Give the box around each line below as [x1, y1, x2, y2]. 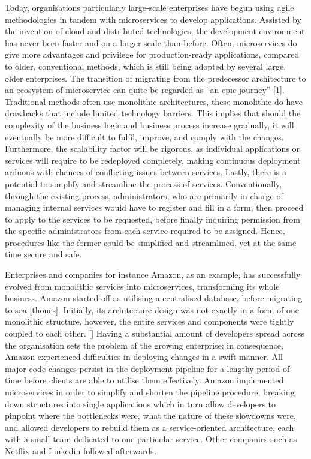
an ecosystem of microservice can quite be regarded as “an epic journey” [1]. [5, 83, 285, 96]
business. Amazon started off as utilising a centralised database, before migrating [5, 292, 303, 304]
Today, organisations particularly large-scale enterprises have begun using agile [5, 1, 294, 13]
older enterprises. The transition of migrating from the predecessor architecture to [5, 71, 306, 84]
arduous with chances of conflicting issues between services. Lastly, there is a [5, 166, 286, 178]
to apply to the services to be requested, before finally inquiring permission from [5, 212, 300, 225]
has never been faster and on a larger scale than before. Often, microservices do [5, 36, 297, 49]
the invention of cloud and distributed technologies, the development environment [5, 25, 305, 37]
